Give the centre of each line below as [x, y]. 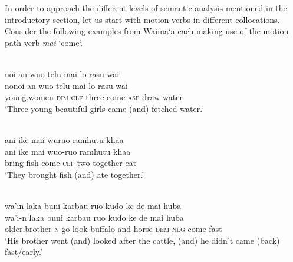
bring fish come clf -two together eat [71, 163]
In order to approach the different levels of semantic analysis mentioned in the [146, 8]
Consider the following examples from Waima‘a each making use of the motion [147, 31]
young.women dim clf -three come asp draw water [94, 97]
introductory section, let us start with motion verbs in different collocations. [142, 19]
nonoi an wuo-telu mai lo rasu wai [66, 85]
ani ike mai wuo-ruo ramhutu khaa [68, 151]
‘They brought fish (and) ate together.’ [75, 174]
